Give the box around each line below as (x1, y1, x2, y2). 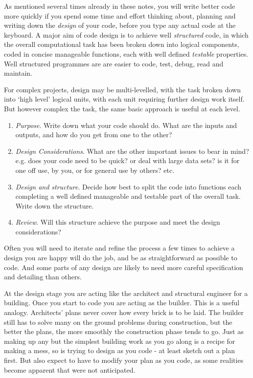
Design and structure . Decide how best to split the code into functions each (15, 181, 242, 191)
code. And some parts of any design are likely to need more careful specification (4, 262, 243, 272)
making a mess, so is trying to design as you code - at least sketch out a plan (4, 345, 235, 356)
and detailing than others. (4, 272, 82, 282)
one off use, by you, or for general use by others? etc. (15, 165, 175, 175)
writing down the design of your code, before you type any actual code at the (4, 20, 236, 30)
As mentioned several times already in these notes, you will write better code (4, 1, 235, 11)
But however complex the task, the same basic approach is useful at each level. (4, 103, 240, 113)
